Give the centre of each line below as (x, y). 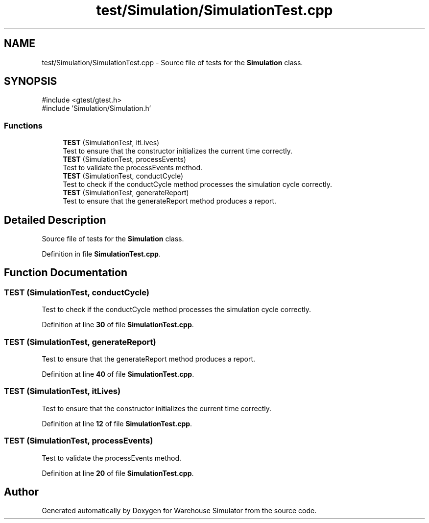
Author (21, 492)
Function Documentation (66, 273)
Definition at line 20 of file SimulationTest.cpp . (118, 473)
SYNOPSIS (31, 81)
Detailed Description (55, 220)
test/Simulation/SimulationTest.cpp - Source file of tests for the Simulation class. (172, 62)
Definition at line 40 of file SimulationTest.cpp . (118, 374)
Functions (23, 125)
